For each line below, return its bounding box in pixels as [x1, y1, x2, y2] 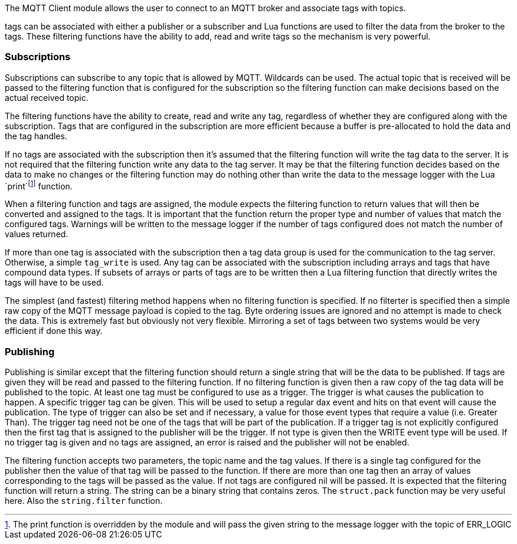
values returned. [5, 229, 68, 240]
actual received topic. [5, 92, 89, 103]
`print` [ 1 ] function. [5, 179, 73, 191]
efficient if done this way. [5, 326, 103, 336]
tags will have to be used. [5, 277, 104, 288]
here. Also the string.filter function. [5, 496, 163, 506]
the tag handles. [5, 130, 67, 141]
